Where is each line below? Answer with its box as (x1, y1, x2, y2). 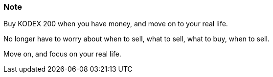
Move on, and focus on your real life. (3, 50, 121, 58)
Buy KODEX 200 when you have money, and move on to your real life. (3, 19, 228, 28)
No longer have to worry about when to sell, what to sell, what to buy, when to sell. (3, 35, 270, 43)
